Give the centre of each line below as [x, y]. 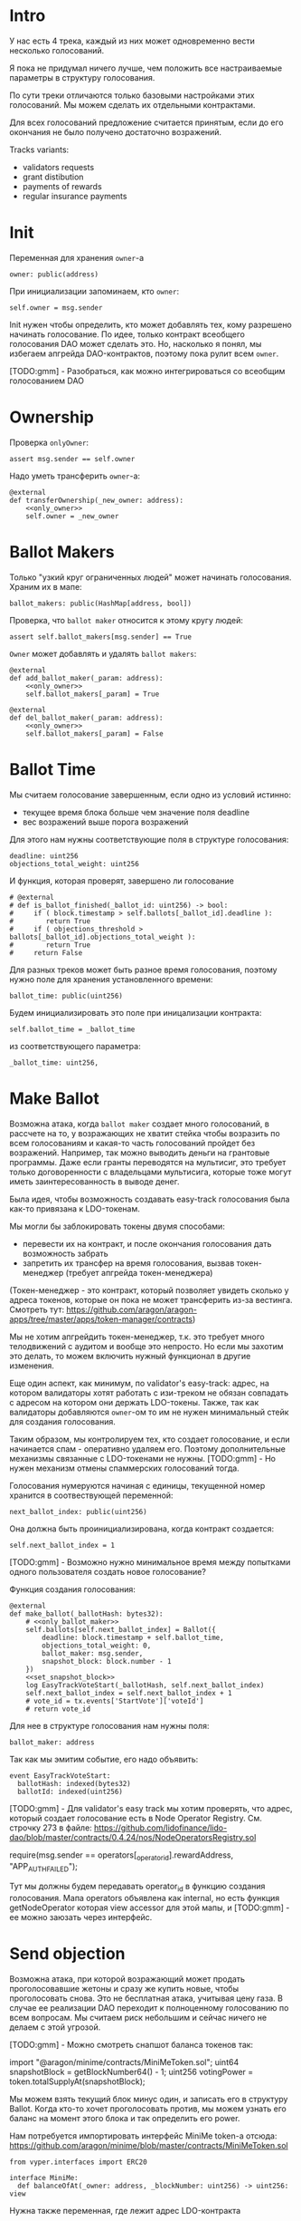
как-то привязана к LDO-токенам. [75, 1208]
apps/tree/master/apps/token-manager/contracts [101, 1318]
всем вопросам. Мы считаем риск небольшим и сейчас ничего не [138, 2017]
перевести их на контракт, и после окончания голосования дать [147, 1243]
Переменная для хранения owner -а [77, 257]
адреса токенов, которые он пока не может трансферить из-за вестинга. [151, 1299]
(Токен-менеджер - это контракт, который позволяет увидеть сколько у [149, 1290]
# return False [46, 952]
